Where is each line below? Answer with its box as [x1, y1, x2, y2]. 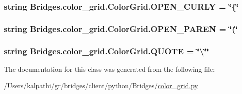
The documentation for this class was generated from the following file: [4, 63, 215, 74]
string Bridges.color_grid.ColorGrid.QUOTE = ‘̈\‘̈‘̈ [4, 45, 209, 57]
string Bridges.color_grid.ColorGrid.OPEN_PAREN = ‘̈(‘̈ [4, 22, 238, 34]
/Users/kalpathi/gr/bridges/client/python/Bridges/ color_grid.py [4, 80, 198, 90]
